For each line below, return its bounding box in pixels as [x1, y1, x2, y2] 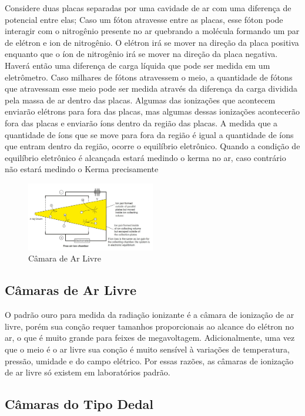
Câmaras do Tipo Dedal [5, 395, 154, 413]
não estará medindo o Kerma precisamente [5, 163, 159, 175]
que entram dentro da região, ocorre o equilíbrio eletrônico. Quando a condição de [5, 140, 300, 152]
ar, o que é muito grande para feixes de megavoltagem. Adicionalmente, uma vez [5, 331, 295, 344]
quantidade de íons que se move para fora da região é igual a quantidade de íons [5, 128, 294, 140]
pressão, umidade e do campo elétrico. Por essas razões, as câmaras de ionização [5, 354, 294, 367]
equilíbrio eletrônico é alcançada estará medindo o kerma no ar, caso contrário [5, 151, 286, 163]
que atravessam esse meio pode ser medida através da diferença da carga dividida [5, 82, 297, 95]
